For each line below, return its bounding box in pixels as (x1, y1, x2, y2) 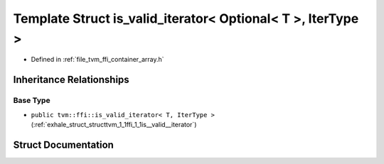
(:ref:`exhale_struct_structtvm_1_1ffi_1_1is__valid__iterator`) (31, 120, 197, 129)
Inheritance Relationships (13, 74, 129, 86)
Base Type (13, 96, 50, 106)
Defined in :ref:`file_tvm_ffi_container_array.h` (31, 55, 164, 64)
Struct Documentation (13, 138, 114, 151)
